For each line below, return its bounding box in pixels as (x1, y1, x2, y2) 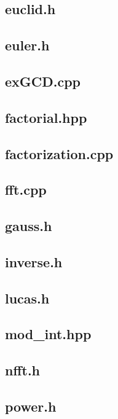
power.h (5, 396, 57, 415)
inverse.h (5, 252, 63, 271)
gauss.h (5, 216, 52, 235)
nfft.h (5, 361, 41, 380)
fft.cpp (5, 180, 47, 199)
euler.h (5, 36, 50, 55)
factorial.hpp (5, 108, 87, 127)
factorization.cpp (5, 144, 114, 163)
